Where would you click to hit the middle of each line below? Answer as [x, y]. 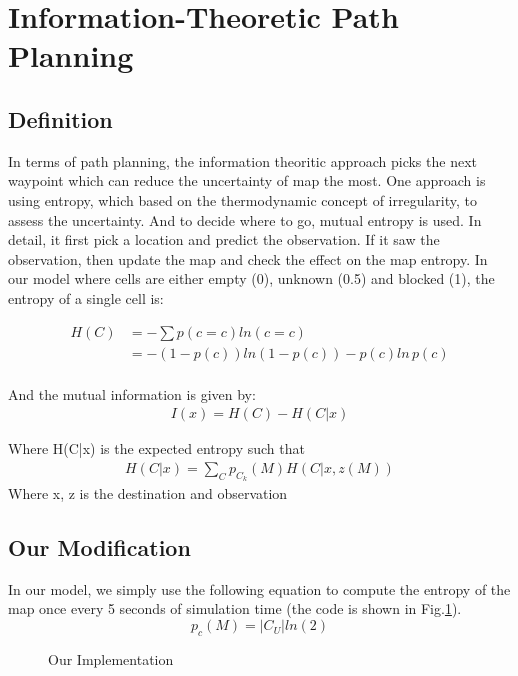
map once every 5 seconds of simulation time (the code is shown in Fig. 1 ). [235, 608]
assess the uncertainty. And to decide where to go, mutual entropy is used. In [245, 219]
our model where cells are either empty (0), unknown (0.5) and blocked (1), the [251, 278]
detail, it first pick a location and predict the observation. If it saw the [224, 239]
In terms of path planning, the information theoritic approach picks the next [242, 160]
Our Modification [99, 547]
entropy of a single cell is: [86, 297]
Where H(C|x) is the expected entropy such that [156, 448]
